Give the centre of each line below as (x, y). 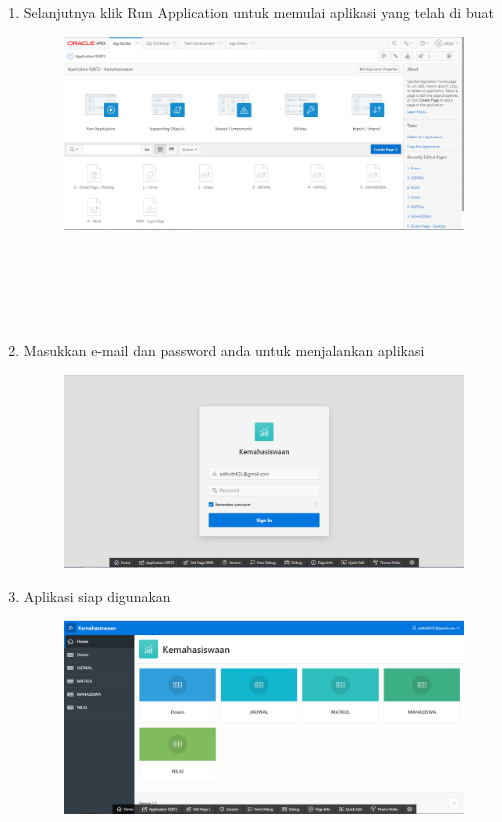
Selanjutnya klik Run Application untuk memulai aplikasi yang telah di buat (258, 12)
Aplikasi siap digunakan (97, 595)
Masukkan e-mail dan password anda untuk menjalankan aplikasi (224, 350)
